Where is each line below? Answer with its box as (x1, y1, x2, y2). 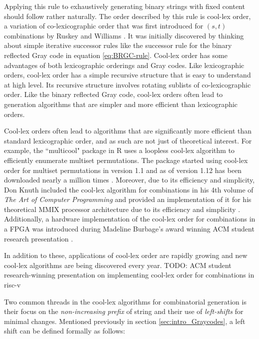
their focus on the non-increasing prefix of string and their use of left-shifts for (4, 306, 243, 316)
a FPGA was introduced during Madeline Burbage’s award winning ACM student (4, 223, 254, 234)
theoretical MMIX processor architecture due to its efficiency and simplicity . (4, 203, 240, 214)
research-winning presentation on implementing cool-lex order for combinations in (4, 269, 254, 280)
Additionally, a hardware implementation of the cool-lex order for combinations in (4, 213, 255, 224)
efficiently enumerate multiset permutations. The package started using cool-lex (4, 154, 248, 165)
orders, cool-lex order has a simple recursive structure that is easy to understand (4, 69, 251, 80)
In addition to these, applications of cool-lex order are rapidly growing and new (4, 250, 247, 260)
